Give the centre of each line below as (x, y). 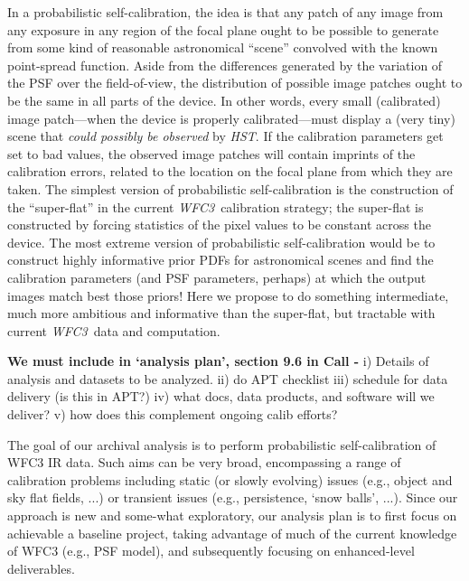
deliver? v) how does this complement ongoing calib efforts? (173, 414)
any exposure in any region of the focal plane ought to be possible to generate (223, 29)
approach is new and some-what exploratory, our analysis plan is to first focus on (232, 515)
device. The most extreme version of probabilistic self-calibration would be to (221, 242)
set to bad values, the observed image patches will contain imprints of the (211, 153)
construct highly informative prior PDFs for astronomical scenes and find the (220, 260)
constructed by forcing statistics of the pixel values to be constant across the (219, 225)
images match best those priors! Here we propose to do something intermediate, (228, 295)
